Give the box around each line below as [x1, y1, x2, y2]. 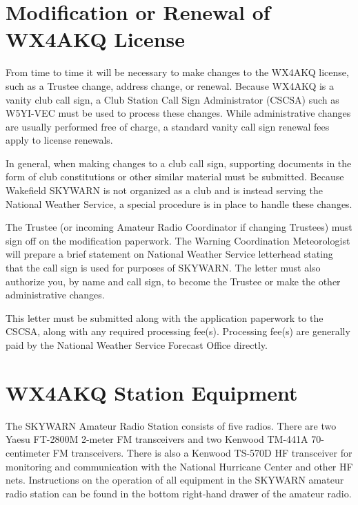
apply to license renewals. [6, 133, 113, 147]
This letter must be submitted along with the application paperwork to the [6, 310, 324, 325]
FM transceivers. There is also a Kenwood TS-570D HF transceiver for [52, 445, 352, 459]
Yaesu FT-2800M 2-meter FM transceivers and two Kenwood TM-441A [6, 432, 308, 446]
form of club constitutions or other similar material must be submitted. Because [6, 169, 344, 184]
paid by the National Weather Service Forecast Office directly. [6, 338, 268, 352]
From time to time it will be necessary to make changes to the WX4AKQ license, [6, 65, 349, 79]
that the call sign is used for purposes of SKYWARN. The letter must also [6, 260, 321, 275]
